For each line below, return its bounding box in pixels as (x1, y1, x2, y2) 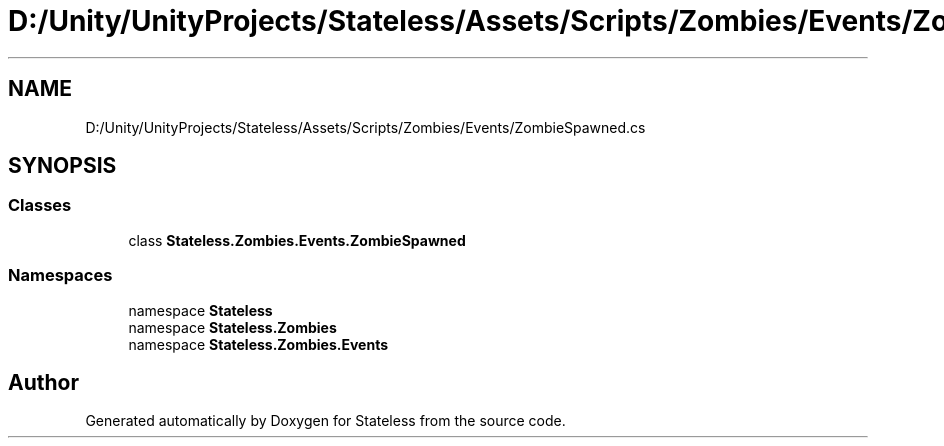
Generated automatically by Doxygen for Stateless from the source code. (85, 412, 566, 430)
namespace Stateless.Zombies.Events (128, 335, 389, 353)
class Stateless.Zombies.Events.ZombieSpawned (128, 231, 466, 249)
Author (8, 369, 79, 395)
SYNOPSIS (8, 153, 117, 179)
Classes (8, 195, 72, 216)
